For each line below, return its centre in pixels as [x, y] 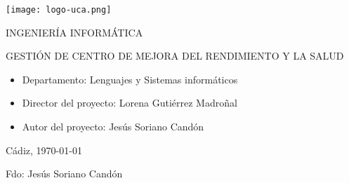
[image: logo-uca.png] [59, 10]
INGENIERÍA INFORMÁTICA [74, 32]
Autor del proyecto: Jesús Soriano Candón [113, 127]
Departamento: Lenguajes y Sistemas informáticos [130, 79]
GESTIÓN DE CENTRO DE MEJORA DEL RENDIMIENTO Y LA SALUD [175, 56]
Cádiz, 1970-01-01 [44, 150]
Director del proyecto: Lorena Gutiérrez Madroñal [130, 103]
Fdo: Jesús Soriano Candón [64, 174]
